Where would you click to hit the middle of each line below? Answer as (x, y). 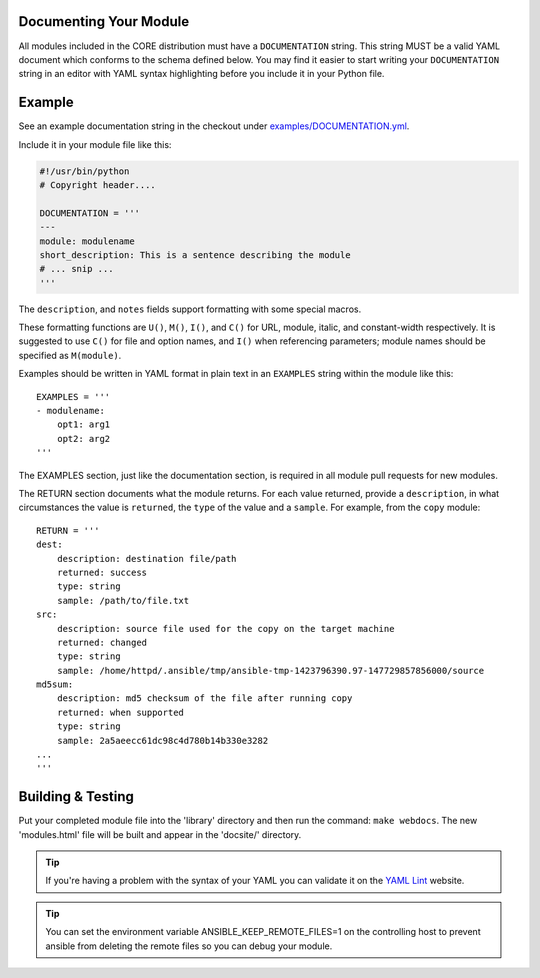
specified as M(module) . (70, 355)
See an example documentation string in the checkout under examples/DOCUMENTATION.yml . (214, 126)
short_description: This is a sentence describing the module (195, 254)
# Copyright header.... (98, 184)
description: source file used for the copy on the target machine (225, 628)
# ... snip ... (76, 269)
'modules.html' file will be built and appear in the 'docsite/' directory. (160, 834)
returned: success (102, 572)
